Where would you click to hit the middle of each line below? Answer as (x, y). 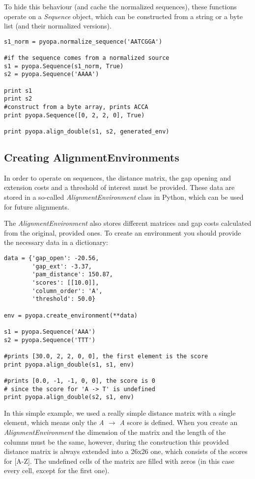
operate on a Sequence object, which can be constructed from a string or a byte (124, 16)
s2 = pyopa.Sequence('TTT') (50, 340)
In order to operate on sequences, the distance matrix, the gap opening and (117, 177)
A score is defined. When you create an (179, 422)
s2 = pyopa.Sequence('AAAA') (52, 74)
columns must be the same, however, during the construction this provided (116, 441)
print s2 (18, 99)
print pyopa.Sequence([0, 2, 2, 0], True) (74, 115)
